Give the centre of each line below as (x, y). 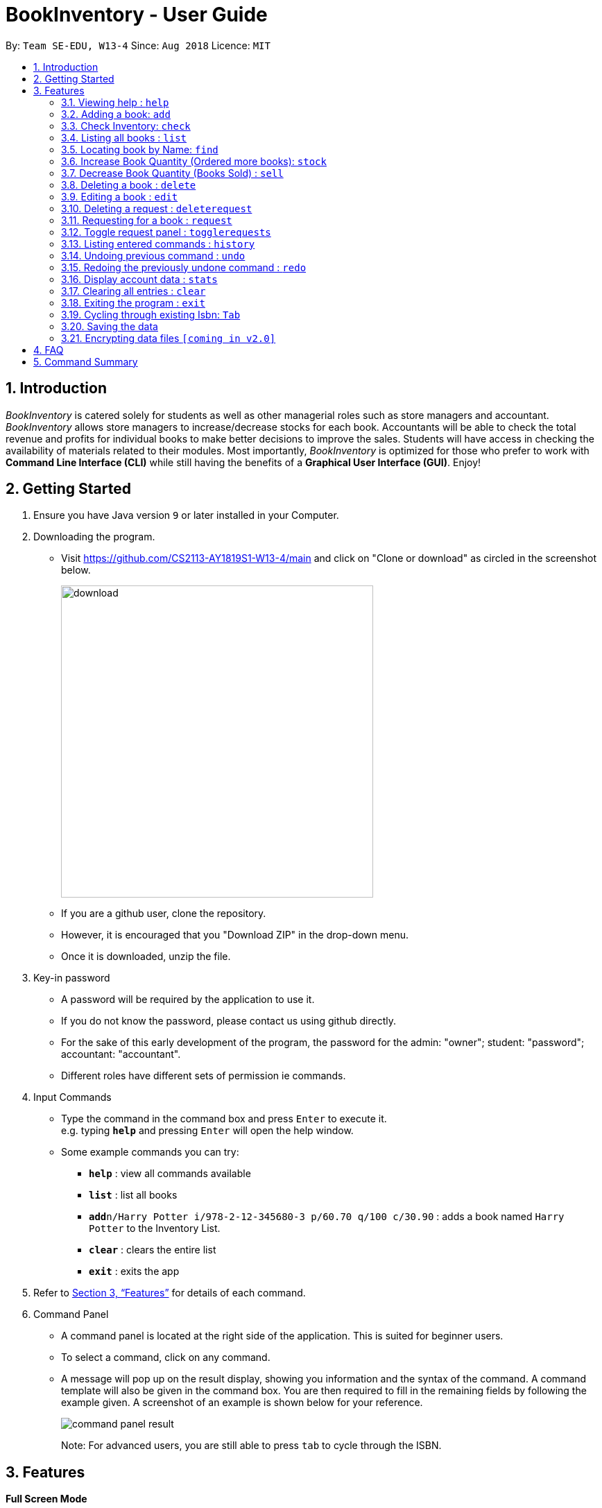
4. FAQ (49, 350)
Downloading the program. (94, 537)
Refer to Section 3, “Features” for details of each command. (170, 1293)
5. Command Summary (86, 361)
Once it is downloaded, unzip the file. (146, 957)
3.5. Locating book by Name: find (140, 149)
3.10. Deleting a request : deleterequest (157, 208)
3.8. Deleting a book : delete (129, 185)
